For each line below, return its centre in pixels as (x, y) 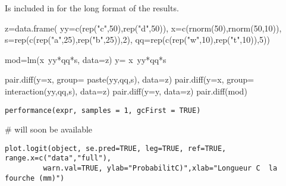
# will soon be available (49, 129)
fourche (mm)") (35, 178)
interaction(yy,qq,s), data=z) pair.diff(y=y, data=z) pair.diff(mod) (126, 91)
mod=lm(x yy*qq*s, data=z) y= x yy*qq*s (86, 59)
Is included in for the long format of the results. (92, 8)
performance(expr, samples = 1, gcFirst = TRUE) (103, 110)
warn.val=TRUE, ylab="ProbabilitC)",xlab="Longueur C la (160, 168)
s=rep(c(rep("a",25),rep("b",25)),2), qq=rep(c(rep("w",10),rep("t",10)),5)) (137, 40)
